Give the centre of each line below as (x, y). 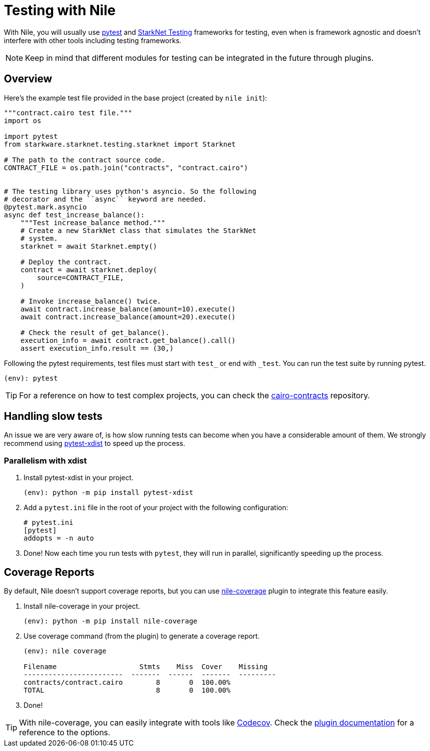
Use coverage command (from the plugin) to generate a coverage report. (142, 636)
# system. (39, 238)
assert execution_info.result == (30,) (97, 348)
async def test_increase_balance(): (74, 215)
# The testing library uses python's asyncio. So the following (130, 191)
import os (23, 120)
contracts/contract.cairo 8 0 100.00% (127, 683)
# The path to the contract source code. (85, 160)
